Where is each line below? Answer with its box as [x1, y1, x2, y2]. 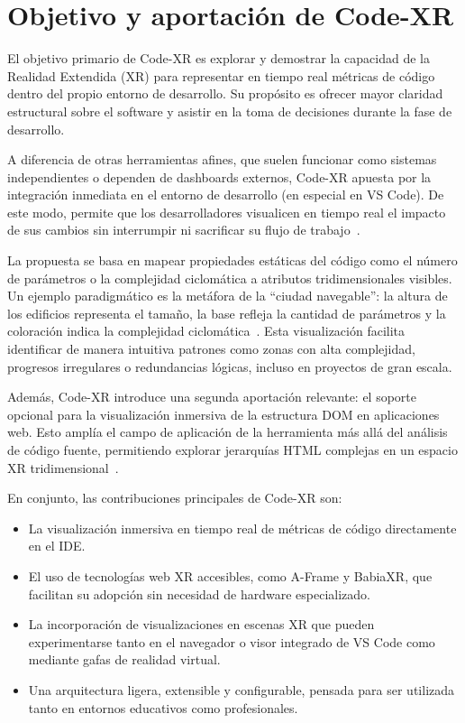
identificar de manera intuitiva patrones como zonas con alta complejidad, [7, 339, 415, 358]
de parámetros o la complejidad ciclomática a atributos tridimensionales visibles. [7, 268, 452, 287]
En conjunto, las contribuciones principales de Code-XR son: [7, 488, 342, 507]
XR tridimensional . [7, 458, 119, 477]
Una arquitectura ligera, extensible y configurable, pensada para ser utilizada [28, 680, 455, 699]
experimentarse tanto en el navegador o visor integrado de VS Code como [28, 632, 435, 651]
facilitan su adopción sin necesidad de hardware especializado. [28, 584, 370, 603]
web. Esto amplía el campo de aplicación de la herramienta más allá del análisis [7, 422, 448, 441]
